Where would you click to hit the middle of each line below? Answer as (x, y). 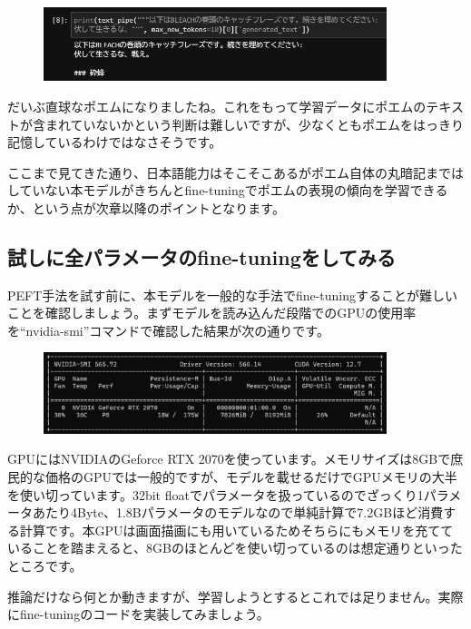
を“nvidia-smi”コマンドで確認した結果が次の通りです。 (168, 330)
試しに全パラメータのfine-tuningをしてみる (202, 256)
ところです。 (45, 565)
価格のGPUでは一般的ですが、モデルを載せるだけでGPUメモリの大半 (251, 476)
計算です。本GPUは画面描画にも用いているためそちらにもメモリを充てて (236, 530)
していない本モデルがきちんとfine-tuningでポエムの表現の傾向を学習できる (228, 190)
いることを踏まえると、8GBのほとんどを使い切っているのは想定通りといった (235, 548)
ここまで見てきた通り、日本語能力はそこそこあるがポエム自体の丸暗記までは (236, 172)
